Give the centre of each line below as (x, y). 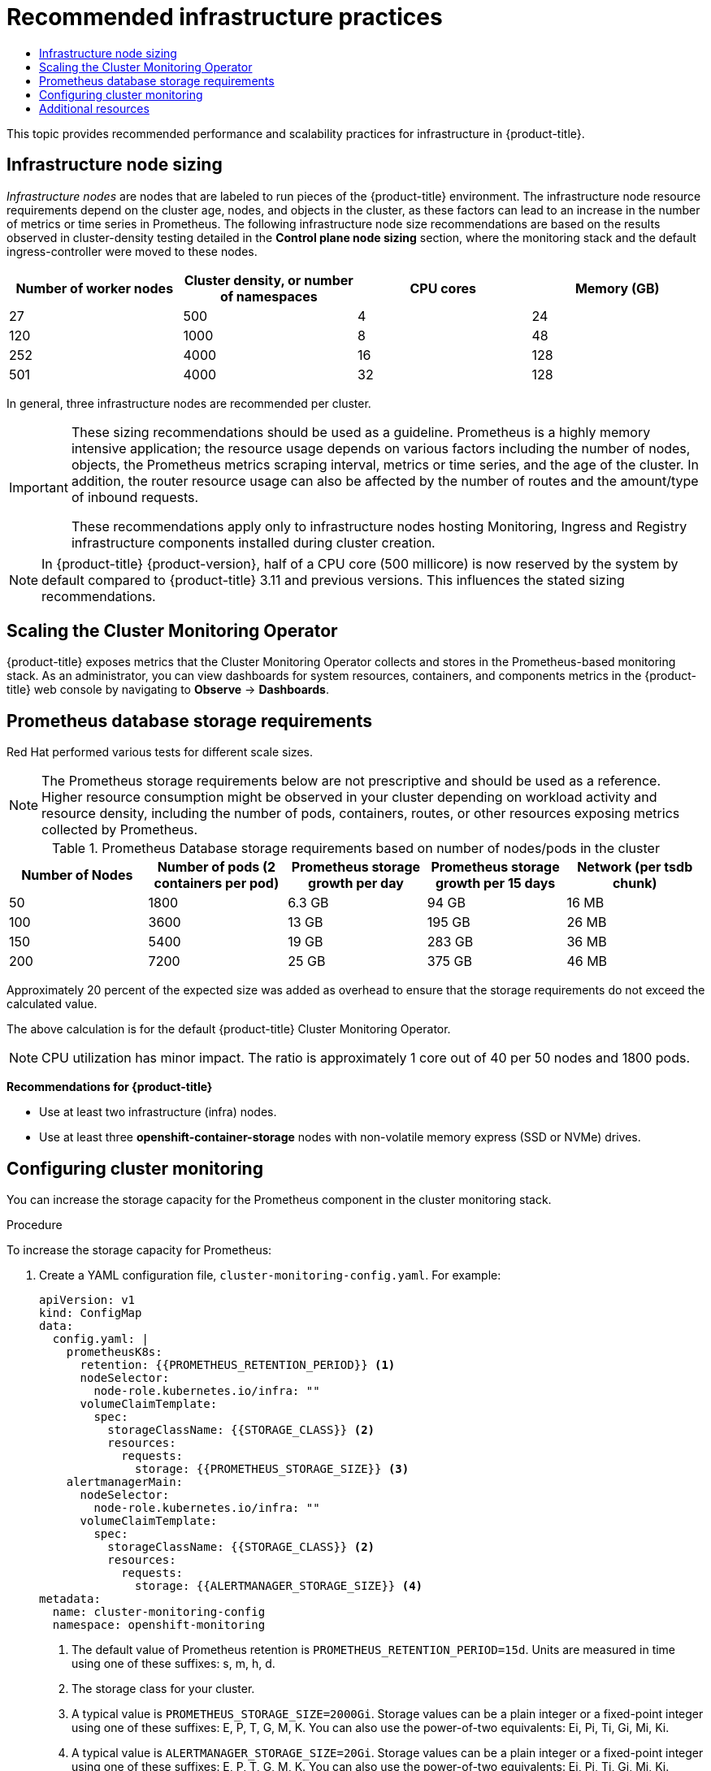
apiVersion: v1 (87, 1300)
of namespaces (269, 296)
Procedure (35, 1225)
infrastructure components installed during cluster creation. (253, 542)
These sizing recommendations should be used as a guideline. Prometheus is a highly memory (361, 432)
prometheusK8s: (114, 1352)
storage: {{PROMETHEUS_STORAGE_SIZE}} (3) (272, 1469)
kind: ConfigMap (91, 1313)
